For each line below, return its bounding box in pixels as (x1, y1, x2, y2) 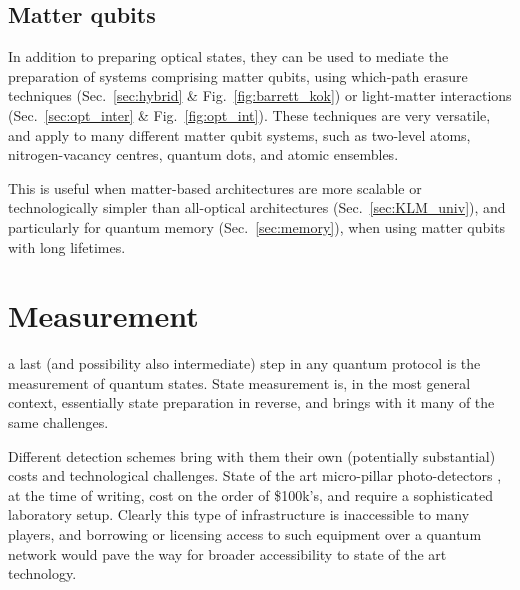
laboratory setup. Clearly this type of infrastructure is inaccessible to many (8, 504, 470, 525)
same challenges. (8, 412, 109, 433)
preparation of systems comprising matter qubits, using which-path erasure (8, 65, 468, 86)
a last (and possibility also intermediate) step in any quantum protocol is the (8, 353, 481, 374)
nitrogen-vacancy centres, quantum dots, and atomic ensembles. (8, 144, 399, 165)
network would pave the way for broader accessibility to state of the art (8, 543, 447, 564)
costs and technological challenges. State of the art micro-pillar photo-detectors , (8, 465, 502, 486)
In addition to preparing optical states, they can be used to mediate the (8, 46, 449, 67)
